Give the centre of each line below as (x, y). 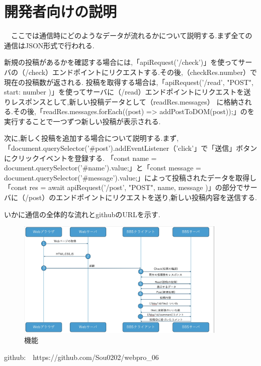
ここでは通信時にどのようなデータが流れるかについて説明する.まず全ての (132, 35)
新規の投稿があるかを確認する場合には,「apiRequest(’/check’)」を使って (121, 62)
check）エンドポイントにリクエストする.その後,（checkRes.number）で (143, 72)
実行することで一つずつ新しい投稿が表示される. (82, 121)
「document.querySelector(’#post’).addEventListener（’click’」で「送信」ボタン (131, 148)
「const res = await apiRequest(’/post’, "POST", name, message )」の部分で (124, 187)
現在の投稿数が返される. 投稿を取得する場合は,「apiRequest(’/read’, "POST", (129, 82)
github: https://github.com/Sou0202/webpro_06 (81, 357)
